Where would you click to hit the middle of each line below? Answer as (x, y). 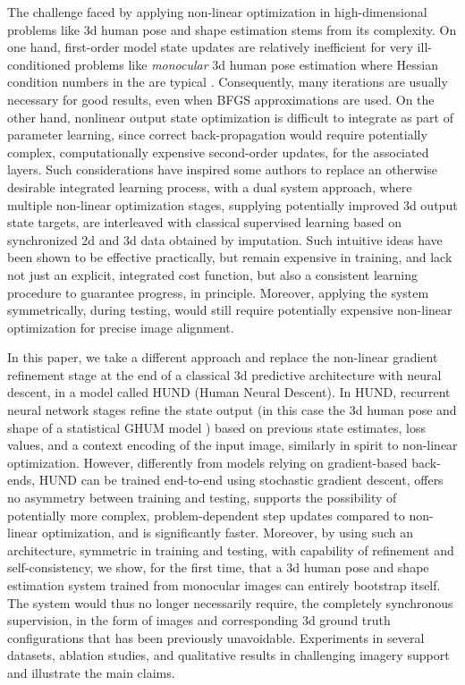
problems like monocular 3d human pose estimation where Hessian (257, 64)
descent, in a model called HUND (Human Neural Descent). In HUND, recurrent (229, 392)
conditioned (39, 64)
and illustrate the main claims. (91, 672)
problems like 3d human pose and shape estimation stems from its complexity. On (232, 29)
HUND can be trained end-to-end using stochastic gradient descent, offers (241, 480)
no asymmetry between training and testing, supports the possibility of (202, 498)
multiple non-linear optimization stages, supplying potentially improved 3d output (232, 204)
